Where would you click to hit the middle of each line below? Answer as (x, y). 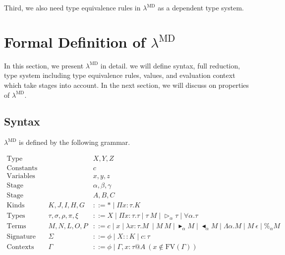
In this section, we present (44, 65)
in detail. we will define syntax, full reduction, (170, 65)
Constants (22, 168)
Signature (21, 237)
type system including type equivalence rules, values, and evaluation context (120, 75)
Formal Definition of (75, 41)
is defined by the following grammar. (75, 142)
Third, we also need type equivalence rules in (72, 7)
